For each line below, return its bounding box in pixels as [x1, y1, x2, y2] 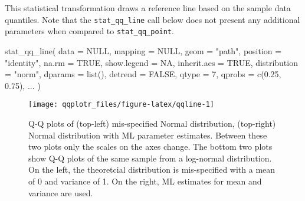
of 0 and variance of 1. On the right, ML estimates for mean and [28, 174, 262, 187]
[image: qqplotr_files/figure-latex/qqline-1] [28, 100, 214, 109]
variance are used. [28, 186, 93, 199]
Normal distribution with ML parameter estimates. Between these [28, 128, 267, 141]
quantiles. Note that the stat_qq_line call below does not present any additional [5, 13, 300, 25]
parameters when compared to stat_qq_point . [5, 25, 174, 37]
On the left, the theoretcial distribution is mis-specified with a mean [28, 163, 276, 176]
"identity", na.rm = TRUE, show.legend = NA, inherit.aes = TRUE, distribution [5, 56, 298, 68]
